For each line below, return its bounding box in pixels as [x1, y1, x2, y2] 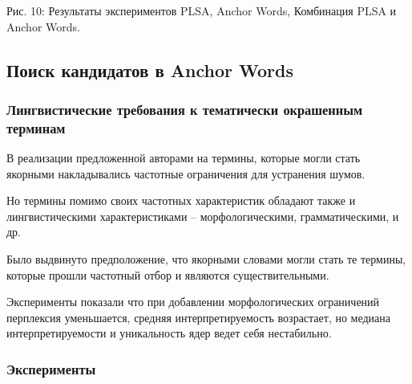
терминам [6, 117, 66, 137]
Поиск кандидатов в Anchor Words [6, 57, 294, 82]
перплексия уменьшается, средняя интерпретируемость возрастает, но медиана [6, 308, 391, 325]
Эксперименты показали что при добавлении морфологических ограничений [6, 293, 380, 310]
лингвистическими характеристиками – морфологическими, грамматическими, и [6, 207, 399, 224]
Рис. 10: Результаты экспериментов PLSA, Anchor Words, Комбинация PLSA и [6, 2, 397, 18]
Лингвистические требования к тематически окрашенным [6, 99, 363, 119]
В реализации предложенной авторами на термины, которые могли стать [6, 149, 361, 166]
